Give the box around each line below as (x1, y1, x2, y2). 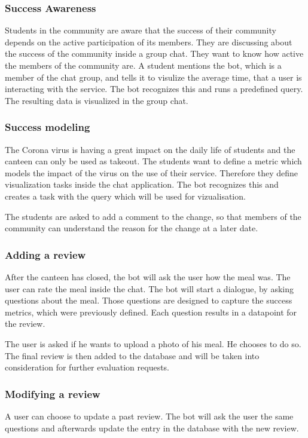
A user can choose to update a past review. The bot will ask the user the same (5, 409, 294, 422)
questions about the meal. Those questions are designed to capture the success (5, 294, 292, 307)
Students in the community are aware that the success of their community (5, 24, 276, 36)
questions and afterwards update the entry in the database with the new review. (5, 421, 299, 434)
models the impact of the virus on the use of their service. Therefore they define (5, 166, 298, 179)
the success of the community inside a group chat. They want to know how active (5, 47, 304, 60)
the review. (5, 317, 45, 330)
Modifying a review (5, 386, 100, 401)
